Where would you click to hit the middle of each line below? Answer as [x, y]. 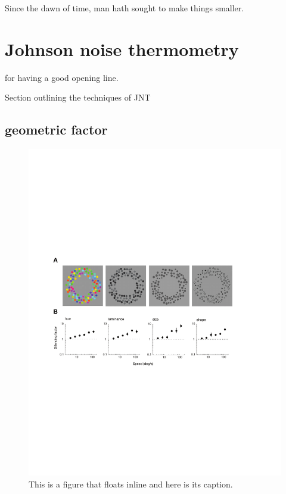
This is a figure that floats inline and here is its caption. [131, 484]
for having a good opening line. [62, 77]
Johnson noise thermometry [122, 49]
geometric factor [56, 129]
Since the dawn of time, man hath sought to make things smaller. [125, 8]
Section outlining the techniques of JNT [78, 97]
